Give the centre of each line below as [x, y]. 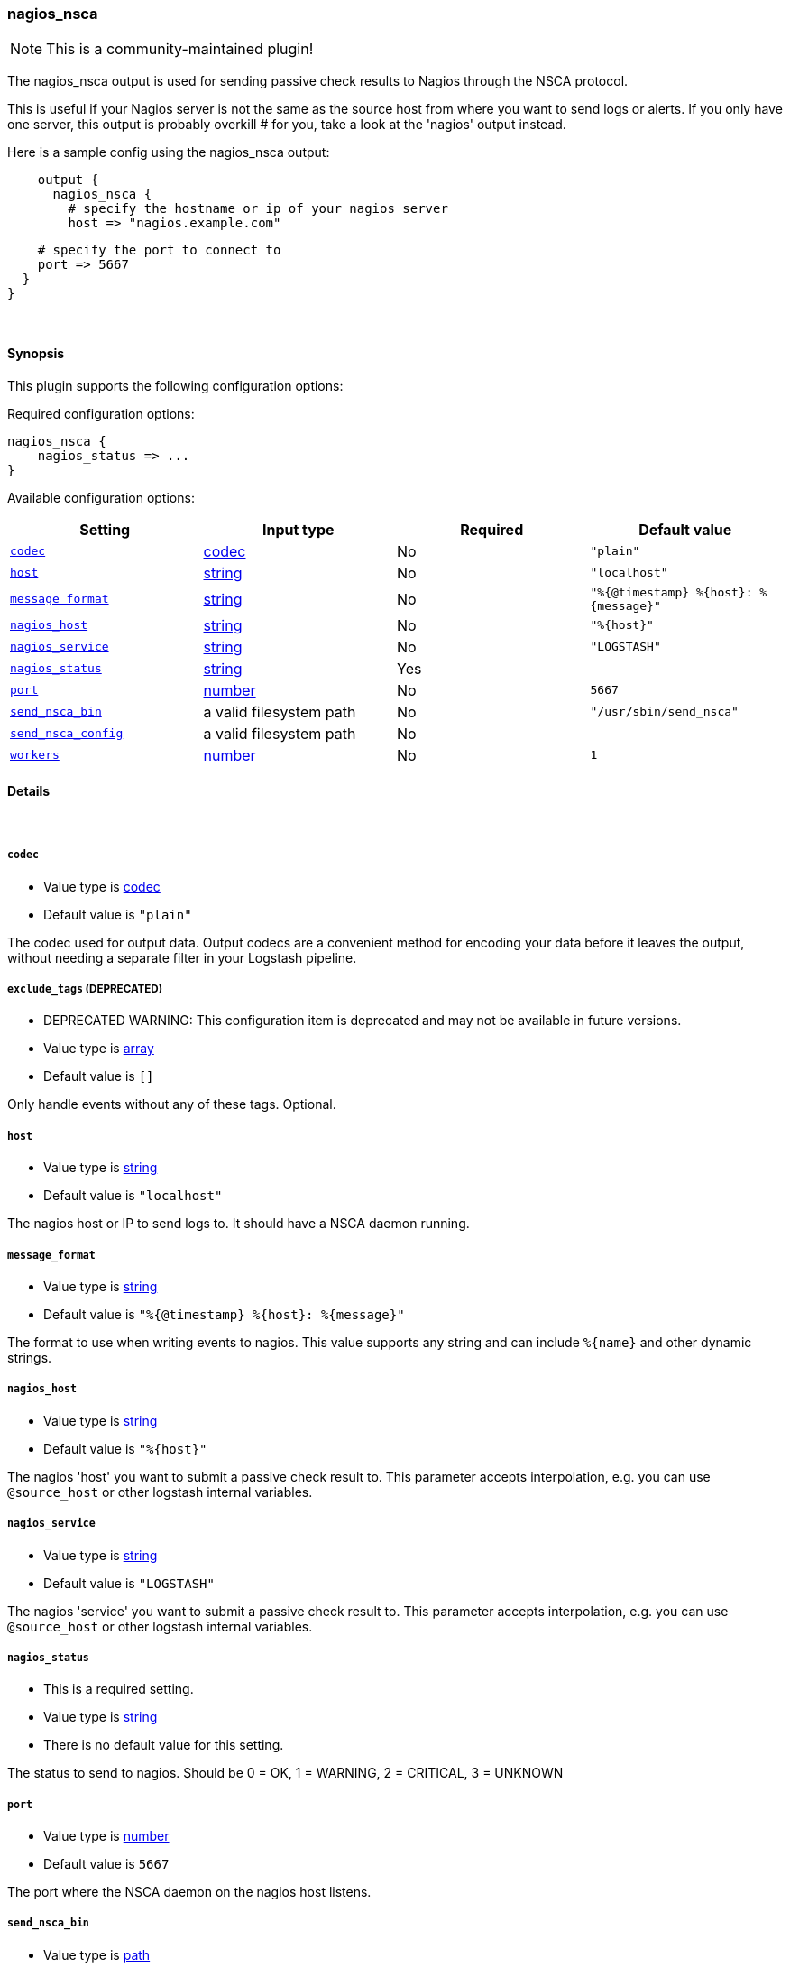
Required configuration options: [101, 413]
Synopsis [36, 353]
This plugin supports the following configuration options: [175, 385]
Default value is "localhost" [133, 1196]
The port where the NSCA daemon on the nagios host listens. [189, 1892]
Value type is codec [102, 886]
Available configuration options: [101, 497]
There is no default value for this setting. [164, 1745]
